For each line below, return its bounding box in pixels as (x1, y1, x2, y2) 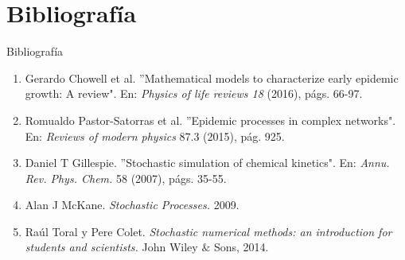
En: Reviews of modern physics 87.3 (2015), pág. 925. (25, 127, 285, 144)
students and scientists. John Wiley (25, 239, 198, 255)
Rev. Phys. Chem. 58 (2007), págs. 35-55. (25, 169, 227, 186)
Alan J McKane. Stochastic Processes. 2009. (25, 196, 239, 213)
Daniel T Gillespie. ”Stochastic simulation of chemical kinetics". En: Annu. (25, 154, 390, 171)
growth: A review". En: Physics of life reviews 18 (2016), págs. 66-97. (25, 85, 363, 102)
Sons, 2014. (213, 239, 269, 255)
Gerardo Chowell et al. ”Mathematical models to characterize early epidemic (25, 69, 399, 86)
